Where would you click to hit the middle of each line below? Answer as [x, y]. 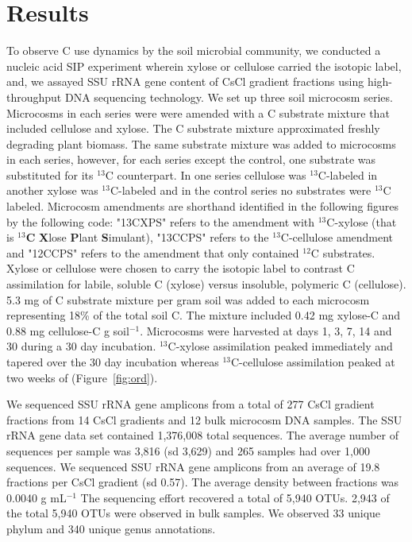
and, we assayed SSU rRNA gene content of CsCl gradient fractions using [185, 81]
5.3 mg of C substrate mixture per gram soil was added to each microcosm [188, 299]
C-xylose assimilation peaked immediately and [280, 346]
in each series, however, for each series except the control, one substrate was [191, 159]
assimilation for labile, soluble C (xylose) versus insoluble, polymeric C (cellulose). [206, 284]
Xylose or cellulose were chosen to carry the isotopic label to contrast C [181, 268]
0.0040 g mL [37, 497]
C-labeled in [348, 174]
